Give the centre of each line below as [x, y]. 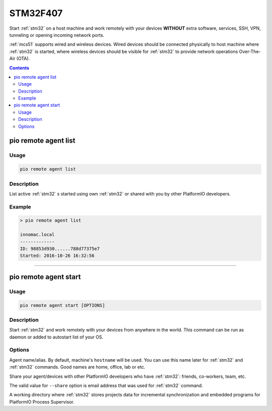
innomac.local [37, 235]
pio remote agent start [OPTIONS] [62, 305]
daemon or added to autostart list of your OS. [56, 337]
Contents [19, 67]
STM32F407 [36, 13]
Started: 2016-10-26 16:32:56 [57, 256]
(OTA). [23, 58]
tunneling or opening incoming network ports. [57, 35]
